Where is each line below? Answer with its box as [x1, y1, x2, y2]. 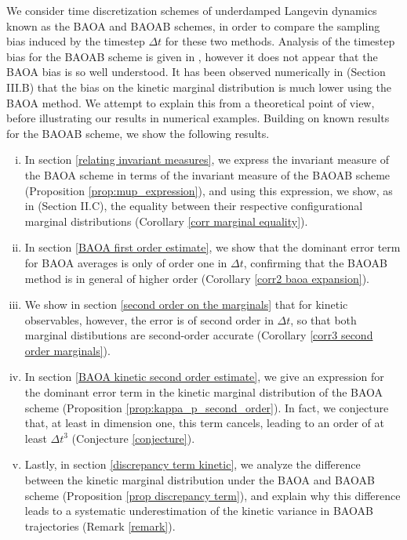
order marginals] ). [24, 342, 111, 358]
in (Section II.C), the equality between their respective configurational [24, 198, 363, 214]
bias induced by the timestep [6, 33, 145, 49]
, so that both [290, 311, 357, 328]
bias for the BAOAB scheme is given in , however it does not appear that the [6, 48, 378, 64]
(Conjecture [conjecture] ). [71, 429, 195, 446]
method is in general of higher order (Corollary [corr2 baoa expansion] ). [24, 270, 369, 286]
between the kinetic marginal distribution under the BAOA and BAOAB [24, 472, 375, 488]
